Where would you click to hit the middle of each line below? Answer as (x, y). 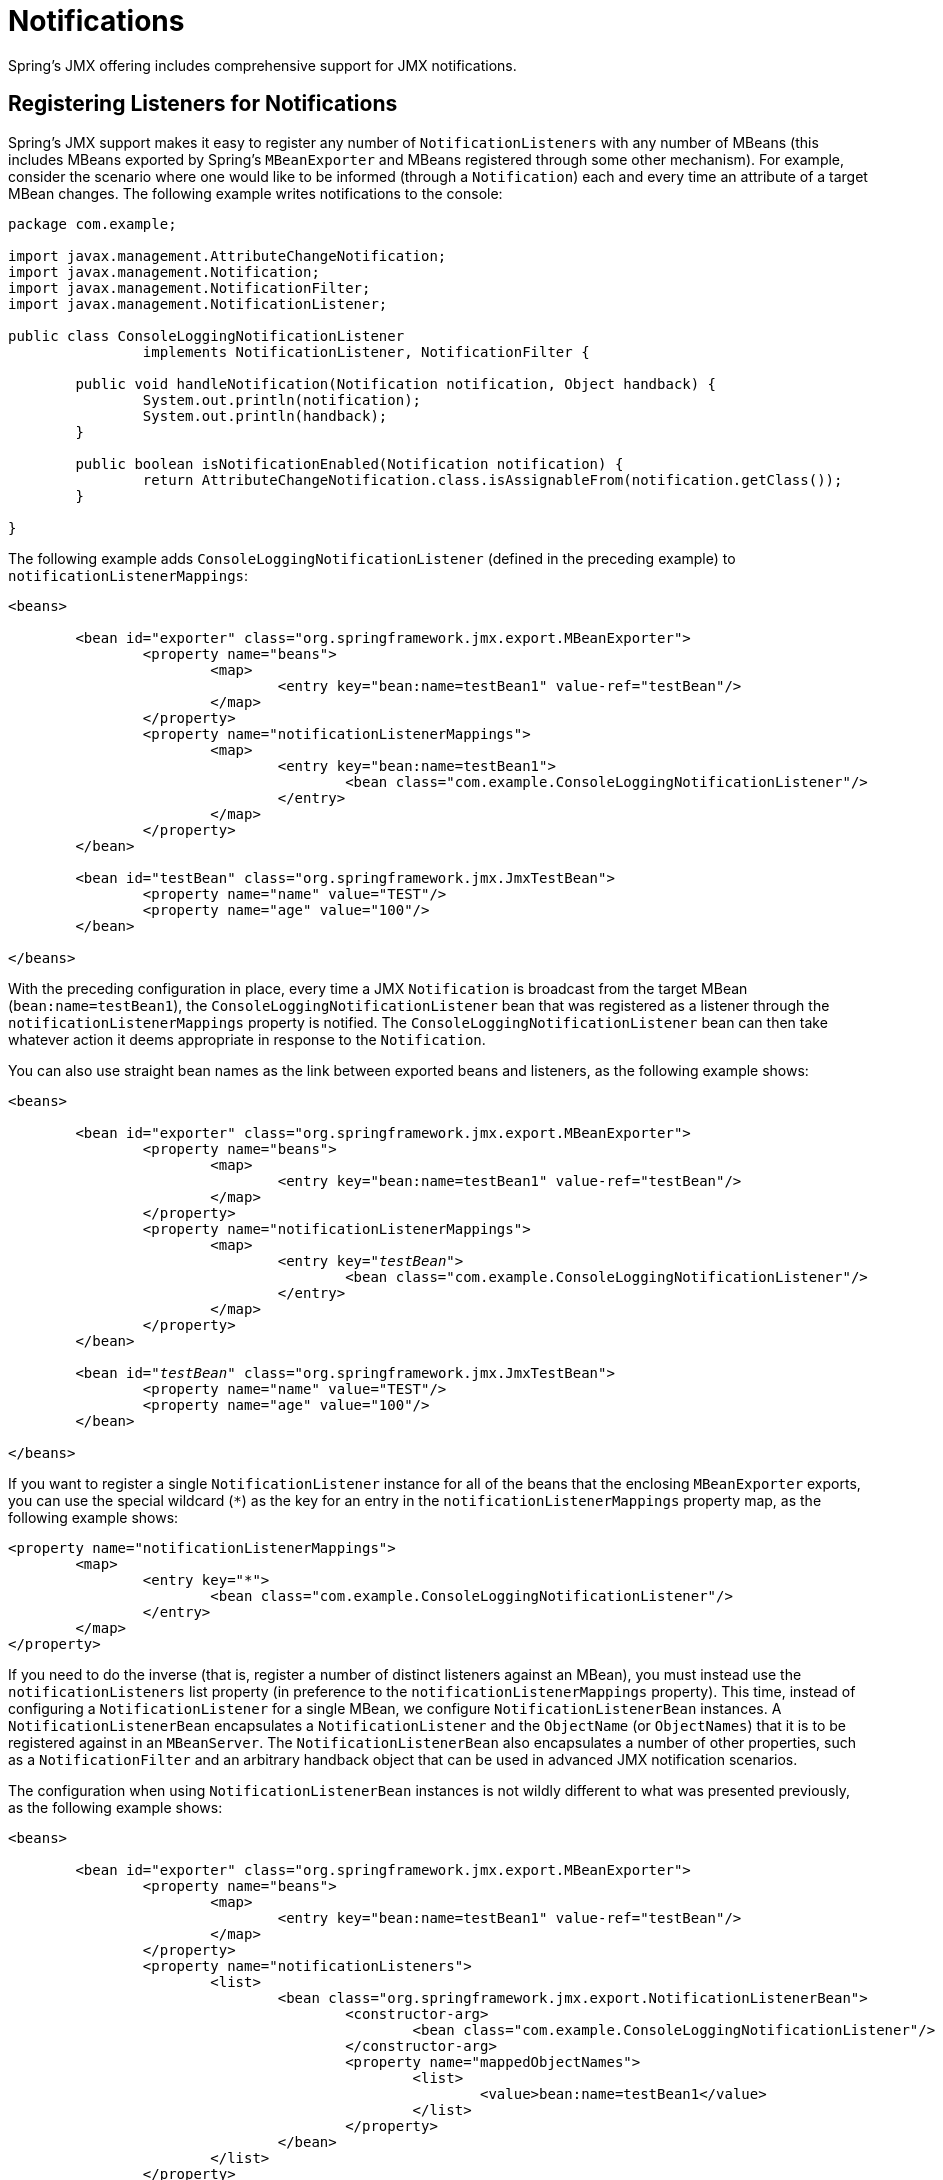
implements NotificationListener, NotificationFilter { (366, 351)
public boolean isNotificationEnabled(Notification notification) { (349, 463)
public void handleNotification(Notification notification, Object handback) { (396, 383)
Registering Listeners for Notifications (203, 104)
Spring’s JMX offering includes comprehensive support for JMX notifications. (262, 65)
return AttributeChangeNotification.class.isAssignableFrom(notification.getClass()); (492, 479)
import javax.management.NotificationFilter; (189, 287)
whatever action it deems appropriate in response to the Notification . (247, 1039)
